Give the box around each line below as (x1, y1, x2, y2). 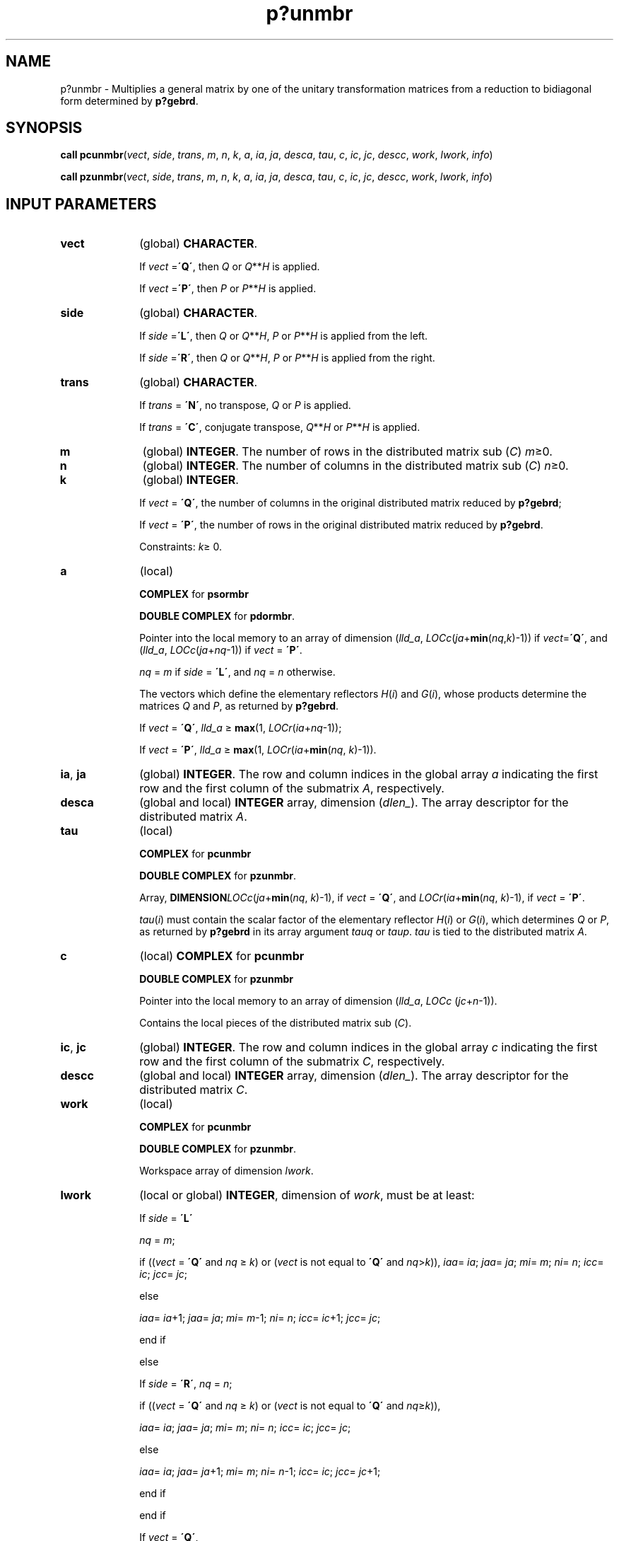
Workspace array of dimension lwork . (139, 1165, 314, 1177)
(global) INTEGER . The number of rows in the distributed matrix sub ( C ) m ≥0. (142, 444, 553, 459)
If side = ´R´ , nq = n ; (139, 1378, 232, 1390)
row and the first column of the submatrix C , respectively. (139, 1054, 445, 1069)
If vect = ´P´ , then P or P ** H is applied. (139, 282, 317, 295)
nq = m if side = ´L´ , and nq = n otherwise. (139, 666, 336, 679)
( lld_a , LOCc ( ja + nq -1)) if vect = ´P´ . (139, 644, 302, 657)
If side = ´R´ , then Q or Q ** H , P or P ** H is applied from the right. (139, 352, 435, 364)
